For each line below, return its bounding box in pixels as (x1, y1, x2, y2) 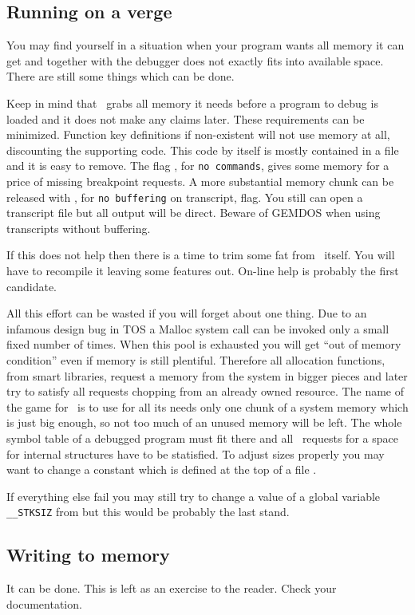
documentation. (6, 595, 82, 612)
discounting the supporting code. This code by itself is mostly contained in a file (6, 141, 399, 158)
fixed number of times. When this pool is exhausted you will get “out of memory (6, 336, 401, 353)
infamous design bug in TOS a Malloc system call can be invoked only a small (6, 320, 389, 337)
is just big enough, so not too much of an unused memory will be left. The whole (6, 414, 402, 431)
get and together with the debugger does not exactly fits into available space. (6, 52, 384, 69)
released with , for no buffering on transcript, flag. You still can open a (6, 188, 363, 205)
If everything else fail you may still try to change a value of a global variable (6, 487, 381, 504)
